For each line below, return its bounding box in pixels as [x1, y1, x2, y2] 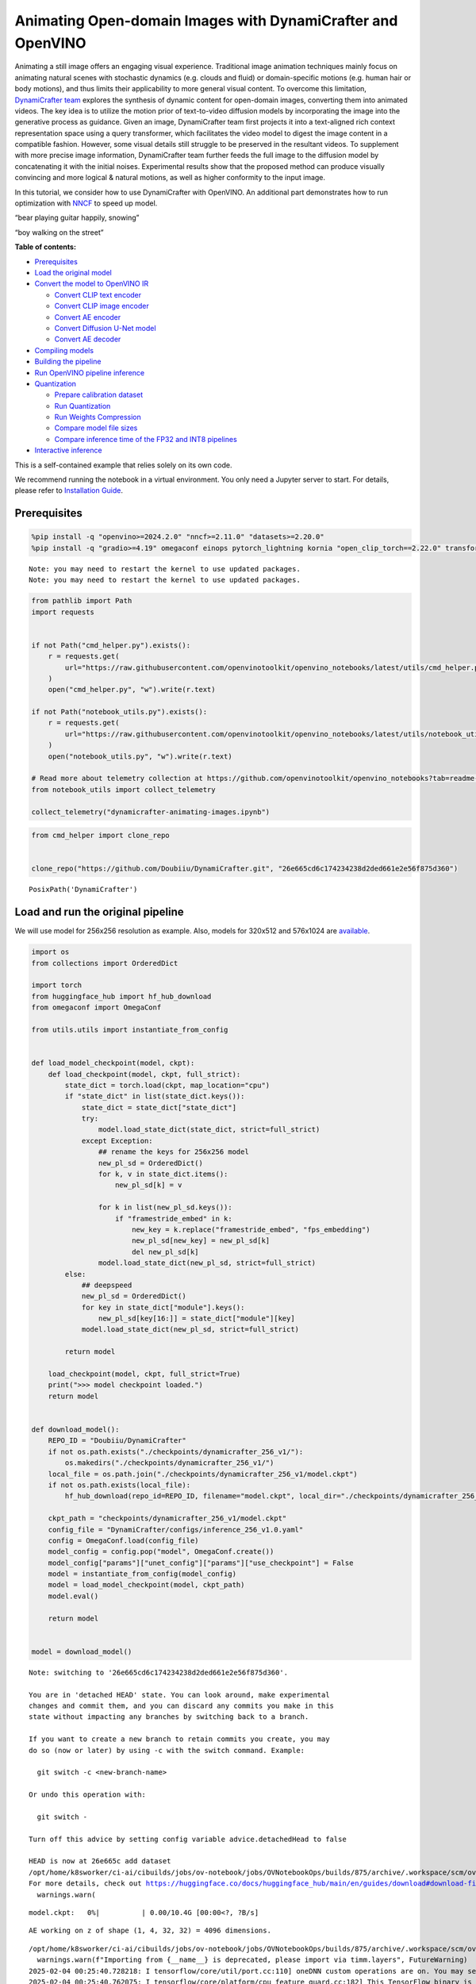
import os [31, 948, 70, 956]
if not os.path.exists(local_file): [48, 1480, 190, 1490]
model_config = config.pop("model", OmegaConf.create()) [48, 1548, 274, 1556]
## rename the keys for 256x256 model [98, 1148, 249, 1156]
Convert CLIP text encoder [54, 290, 142, 299]
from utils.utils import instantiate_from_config [31, 1025, 228, 1034]
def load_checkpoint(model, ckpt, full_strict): [48, 1070, 241, 1079]
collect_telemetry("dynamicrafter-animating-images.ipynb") [31, 807, 271, 817]
